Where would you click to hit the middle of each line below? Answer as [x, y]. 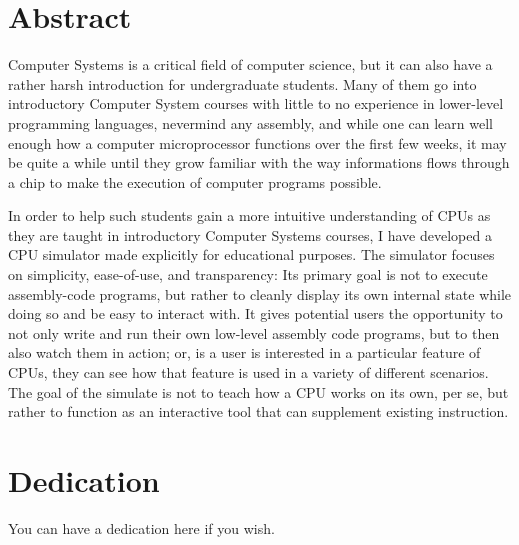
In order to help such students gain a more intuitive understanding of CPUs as [249, 215]
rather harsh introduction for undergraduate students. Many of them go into [242, 83]
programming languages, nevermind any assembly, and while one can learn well [250, 122]
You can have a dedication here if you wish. [141, 527]
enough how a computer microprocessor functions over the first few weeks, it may [257, 142]
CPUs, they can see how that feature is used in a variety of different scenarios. [248, 372]
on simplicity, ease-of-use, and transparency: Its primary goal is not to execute [248, 274]
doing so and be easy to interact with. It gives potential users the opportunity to [255, 313]
